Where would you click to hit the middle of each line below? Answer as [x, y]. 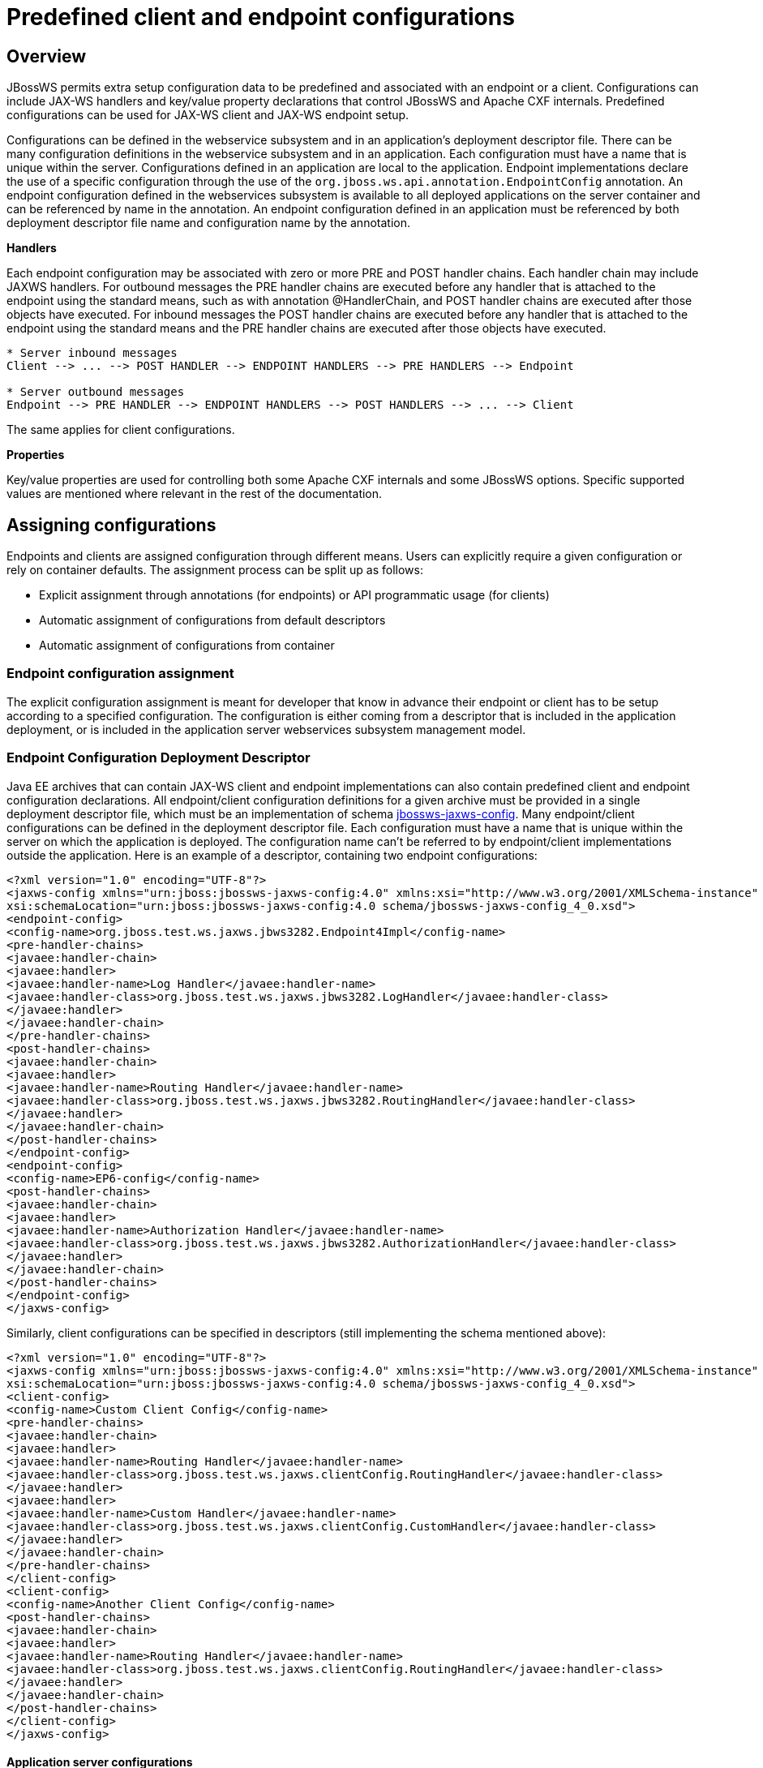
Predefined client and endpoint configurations [261, 17]
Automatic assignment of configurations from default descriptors [212, 620]
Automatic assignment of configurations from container [187, 646]
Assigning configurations [111, 525]
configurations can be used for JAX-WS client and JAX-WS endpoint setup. [208, 115]
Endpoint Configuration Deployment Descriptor [159, 758]
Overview [47, 56]
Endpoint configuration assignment [120, 674]
